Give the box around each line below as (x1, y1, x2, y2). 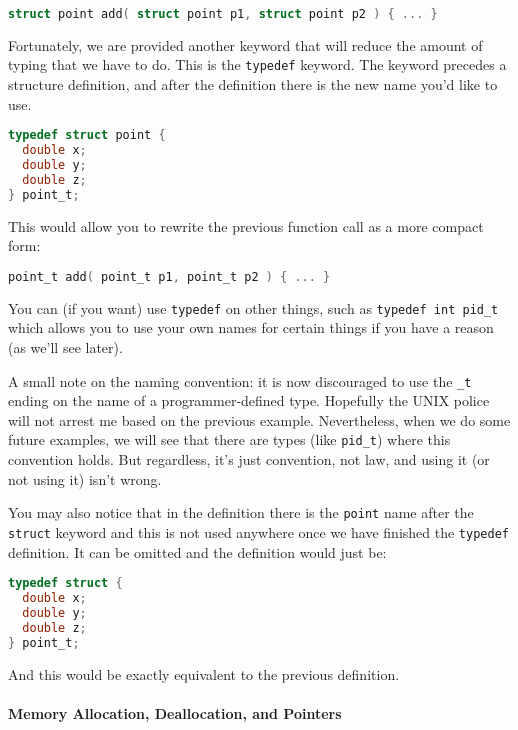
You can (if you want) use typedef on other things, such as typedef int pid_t (8, 297, 499, 318)
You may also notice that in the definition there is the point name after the (8, 502, 474, 523)
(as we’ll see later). (8, 337, 123, 357)
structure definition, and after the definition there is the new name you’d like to (8, 74, 498, 95)
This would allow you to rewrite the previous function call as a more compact (8, 215, 484, 236)
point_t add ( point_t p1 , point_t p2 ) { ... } (8, 269, 331, 284)
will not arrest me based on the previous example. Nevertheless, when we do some (8, 409, 511, 430)
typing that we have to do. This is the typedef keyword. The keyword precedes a (8, 54, 507, 75)
